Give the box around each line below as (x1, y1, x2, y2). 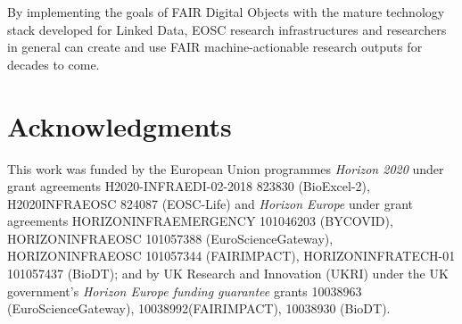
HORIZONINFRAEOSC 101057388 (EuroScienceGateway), (7, 228, 334, 247)
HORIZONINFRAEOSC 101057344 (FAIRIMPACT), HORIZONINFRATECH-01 (7, 246, 456, 265)
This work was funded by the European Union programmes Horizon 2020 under (7, 159, 444, 178)
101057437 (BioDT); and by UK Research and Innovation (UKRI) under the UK (7, 264, 449, 283)
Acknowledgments (7, 107, 232, 144)
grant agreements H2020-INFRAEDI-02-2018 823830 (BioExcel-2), (7, 177, 370, 195)
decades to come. (7, 54, 100, 73)
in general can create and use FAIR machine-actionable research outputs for (7, 37, 423, 56)
